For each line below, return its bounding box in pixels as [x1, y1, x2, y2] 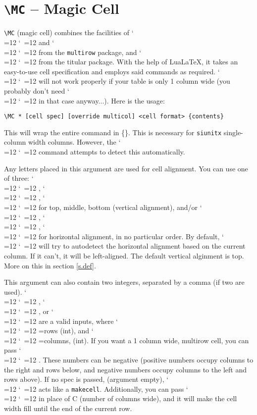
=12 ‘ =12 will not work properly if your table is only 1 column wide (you [4, 76, 230, 86]
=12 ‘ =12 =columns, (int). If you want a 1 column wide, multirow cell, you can [4, 335, 249, 345]
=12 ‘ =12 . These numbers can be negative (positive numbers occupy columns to [4, 354, 254, 364]
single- [223, 127, 243, 137]
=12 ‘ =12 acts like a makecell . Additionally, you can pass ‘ [4, 383, 188, 394]
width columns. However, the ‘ [28, 137, 121, 147]
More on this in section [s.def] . [4, 260, 96, 270]
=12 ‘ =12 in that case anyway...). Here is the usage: [4, 95, 165, 105]
